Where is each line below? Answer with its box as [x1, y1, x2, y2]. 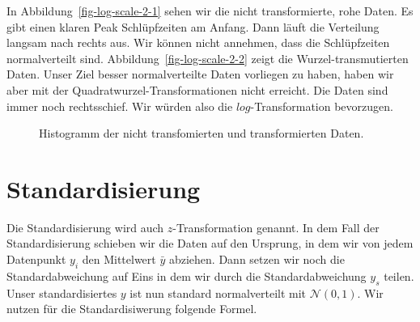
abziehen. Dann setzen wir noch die [168, 251, 345, 268]
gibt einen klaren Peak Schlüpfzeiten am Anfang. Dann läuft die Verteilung [6, 18, 380, 35]
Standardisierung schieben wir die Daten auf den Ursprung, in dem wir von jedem [6, 235, 414, 252]
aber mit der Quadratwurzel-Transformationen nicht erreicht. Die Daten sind [6, 81, 388, 98]
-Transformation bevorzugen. [250, 97, 393, 114]
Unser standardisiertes [6, 284, 117, 301]
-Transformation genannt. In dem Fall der [172, 218, 380, 235]
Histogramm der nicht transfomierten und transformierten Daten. [39, 125, 364, 142]
